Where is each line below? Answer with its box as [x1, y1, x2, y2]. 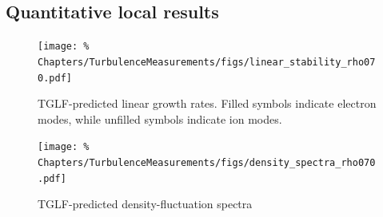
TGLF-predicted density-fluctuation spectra [38, 195, 253, 212]
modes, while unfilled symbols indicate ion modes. [38, 110, 282, 127]
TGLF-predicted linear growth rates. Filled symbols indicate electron [38, 95, 377, 112]
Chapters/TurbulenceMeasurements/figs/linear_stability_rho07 [38, 56, 376, 68]
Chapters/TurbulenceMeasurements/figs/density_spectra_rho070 [38, 157, 376, 169]
